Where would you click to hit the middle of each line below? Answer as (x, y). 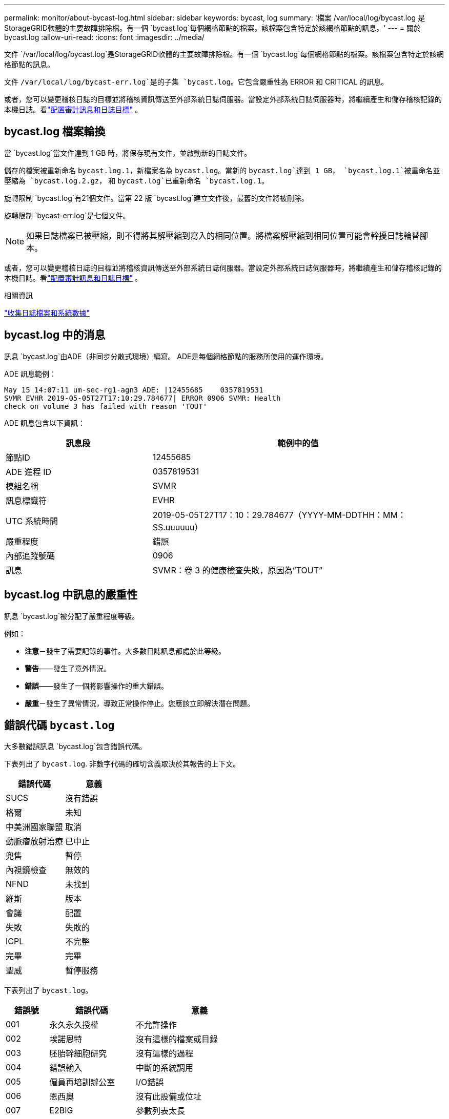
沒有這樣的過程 (164, 1054)
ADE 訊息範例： (30, 374)
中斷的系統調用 (164, 1068)
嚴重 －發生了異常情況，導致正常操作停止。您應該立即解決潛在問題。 (139, 703)
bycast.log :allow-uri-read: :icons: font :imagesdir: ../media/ (104, 37)
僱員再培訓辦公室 (82, 1082)
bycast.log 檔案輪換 (55, 132)
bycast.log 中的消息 (55, 335)
